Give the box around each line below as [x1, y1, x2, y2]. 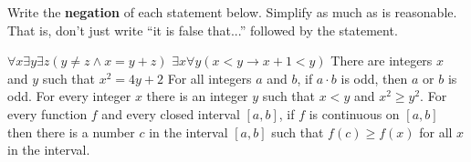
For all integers [167, 68, 252, 87]
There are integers [330, 51, 433, 70]
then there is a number [7, 122, 135, 141]
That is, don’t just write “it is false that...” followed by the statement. [7, 20, 398, 39]
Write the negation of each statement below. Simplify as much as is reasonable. [7, 3, 457, 21]
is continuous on [309, 104, 400, 123]
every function [7, 104, 88, 123]
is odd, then [340, 68, 408, 87]
